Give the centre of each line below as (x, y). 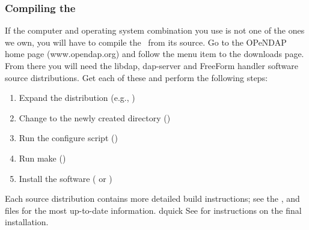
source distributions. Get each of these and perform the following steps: (136, 77)
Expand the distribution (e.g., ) (77, 98)
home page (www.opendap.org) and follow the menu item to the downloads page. (154, 54)
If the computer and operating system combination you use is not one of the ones (155, 30)
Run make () (42, 158)
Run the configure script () (68, 138)
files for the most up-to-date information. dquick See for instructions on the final (153, 210)
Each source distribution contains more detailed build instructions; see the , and (152, 198)
